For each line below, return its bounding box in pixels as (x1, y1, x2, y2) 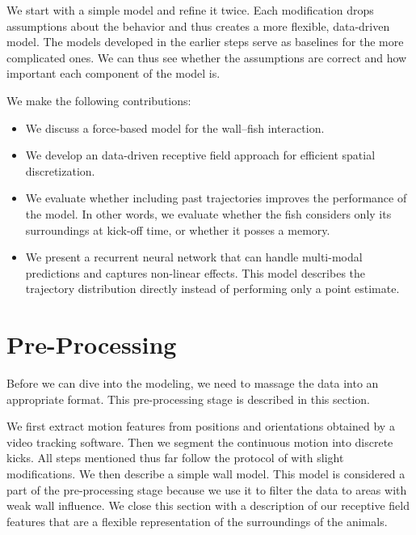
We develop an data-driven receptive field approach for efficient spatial (25, 146, 376, 163)
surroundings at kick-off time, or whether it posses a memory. (25, 221, 330, 238)
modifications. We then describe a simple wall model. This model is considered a (6, 465, 405, 482)
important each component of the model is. (6, 65, 221, 82)
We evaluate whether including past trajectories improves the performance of (25, 189, 407, 206)
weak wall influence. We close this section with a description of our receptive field (6, 497, 410, 514)
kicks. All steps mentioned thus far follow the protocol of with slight (6, 449, 344, 466)
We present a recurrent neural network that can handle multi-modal (25, 248, 363, 265)
